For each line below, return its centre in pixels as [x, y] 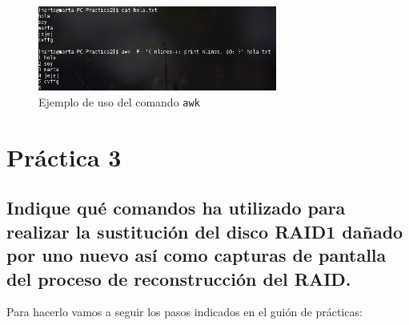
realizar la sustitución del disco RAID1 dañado [205, 231]
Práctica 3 [64, 156]
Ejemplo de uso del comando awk [119, 101]
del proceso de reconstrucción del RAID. [179, 278]
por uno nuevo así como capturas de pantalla [196, 255]
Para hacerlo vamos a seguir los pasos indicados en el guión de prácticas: [184, 312]
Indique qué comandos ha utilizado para [176, 208]
